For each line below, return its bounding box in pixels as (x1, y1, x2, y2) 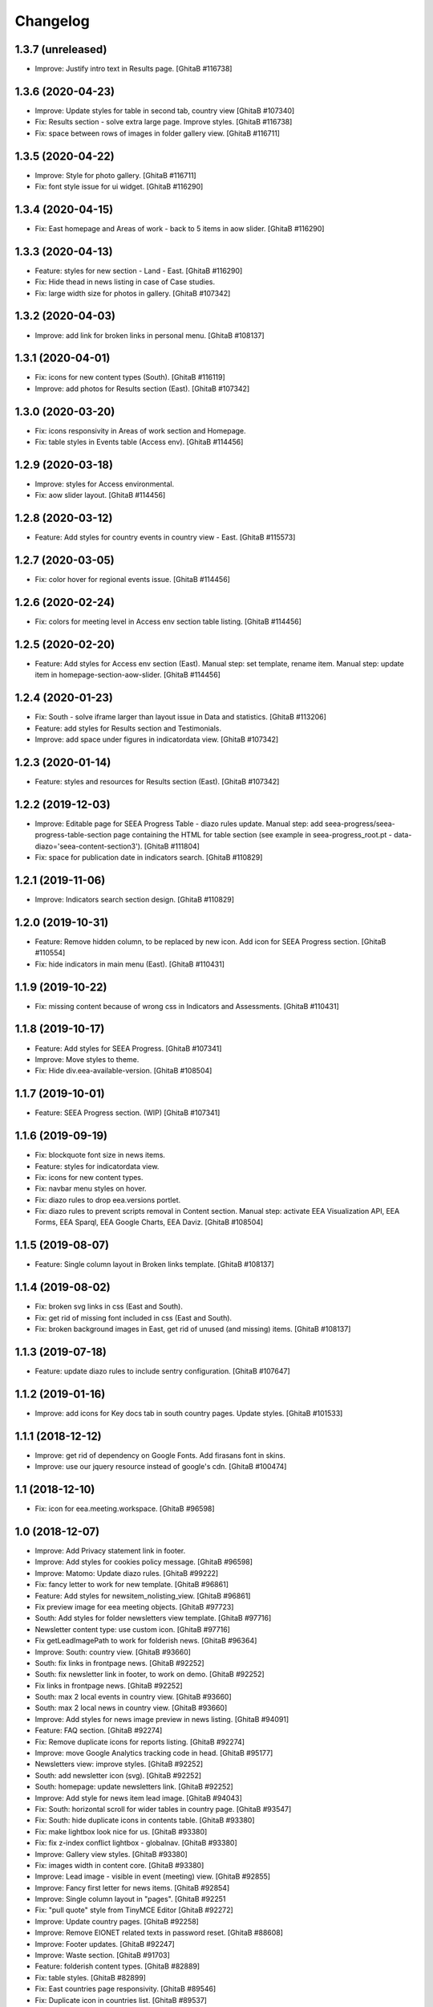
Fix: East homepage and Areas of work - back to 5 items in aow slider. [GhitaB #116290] (34, 223, 325, 233)
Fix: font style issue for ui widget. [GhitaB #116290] (34, 181, 204, 192)
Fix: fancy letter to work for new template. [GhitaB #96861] (34, 1580, 229, 1590)
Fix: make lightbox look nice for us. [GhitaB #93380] (34, 1826, 208, 1836)
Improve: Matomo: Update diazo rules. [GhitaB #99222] (34, 1568, 219, 1578)
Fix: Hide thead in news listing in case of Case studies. (34, 277, 216, 287)
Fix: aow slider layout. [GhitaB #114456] (34, 491, 166, 500)
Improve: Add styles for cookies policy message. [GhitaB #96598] (34, 1557, 253, 1567)
